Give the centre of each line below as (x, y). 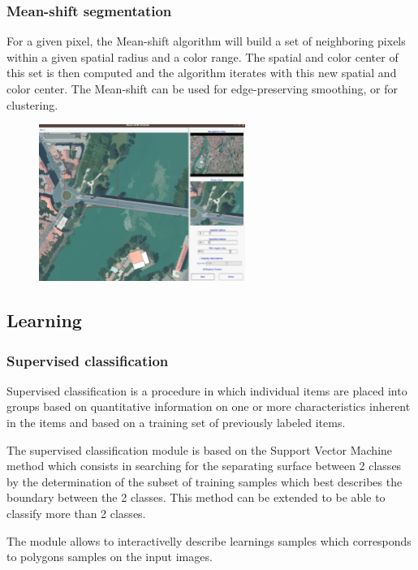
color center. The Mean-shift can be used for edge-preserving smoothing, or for (203, 89)
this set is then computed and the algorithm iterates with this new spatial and (202, 73)
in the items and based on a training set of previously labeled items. (176, 422)
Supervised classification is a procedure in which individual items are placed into (207, 390)
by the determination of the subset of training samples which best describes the (205, 481)
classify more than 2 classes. (76, 513)
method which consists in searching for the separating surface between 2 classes (204, 466)
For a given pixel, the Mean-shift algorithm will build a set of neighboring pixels (206, 41)
